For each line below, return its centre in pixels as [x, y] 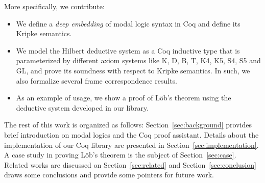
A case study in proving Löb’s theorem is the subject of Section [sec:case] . [120, 155]
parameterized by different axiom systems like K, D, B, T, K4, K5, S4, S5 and [138, 60]
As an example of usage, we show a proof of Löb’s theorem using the [124, 98]
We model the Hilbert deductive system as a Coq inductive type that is [128, 50]
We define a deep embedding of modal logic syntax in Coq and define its [128, 23]
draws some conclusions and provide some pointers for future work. [109, 175]
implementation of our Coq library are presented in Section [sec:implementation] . [131, 145]
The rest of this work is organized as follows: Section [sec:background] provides [128, 125]
